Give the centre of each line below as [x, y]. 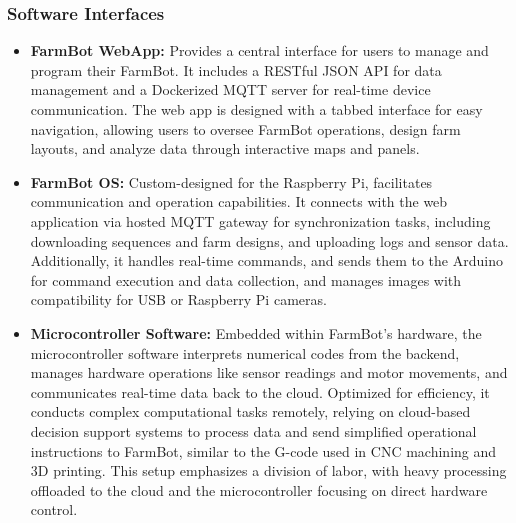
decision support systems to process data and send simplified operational [253, 430]
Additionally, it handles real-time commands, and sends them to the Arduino [266, 260]
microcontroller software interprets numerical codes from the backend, [245, 352]
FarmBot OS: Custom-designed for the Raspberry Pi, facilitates [231, 181]
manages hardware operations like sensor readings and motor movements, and [269, 372]
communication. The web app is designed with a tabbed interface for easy [256, 109]
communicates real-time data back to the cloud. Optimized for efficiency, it [260, 391]
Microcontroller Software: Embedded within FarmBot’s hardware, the [256, 332]
